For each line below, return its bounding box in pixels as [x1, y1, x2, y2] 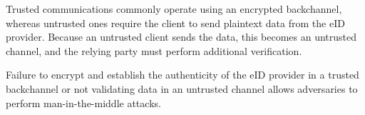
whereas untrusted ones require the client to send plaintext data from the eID [6, 15, 345, 30]
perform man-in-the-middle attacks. [6, 95, 161, 110]
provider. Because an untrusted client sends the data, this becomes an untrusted [6, 29, 357, 44]
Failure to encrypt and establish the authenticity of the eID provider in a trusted [6, 67, 359, 82]
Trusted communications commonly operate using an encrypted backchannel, [6, 1, 342, 16]
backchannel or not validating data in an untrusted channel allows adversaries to [6, 81, 358, 96]
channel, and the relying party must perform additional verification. [6, 43, 302, 58]
